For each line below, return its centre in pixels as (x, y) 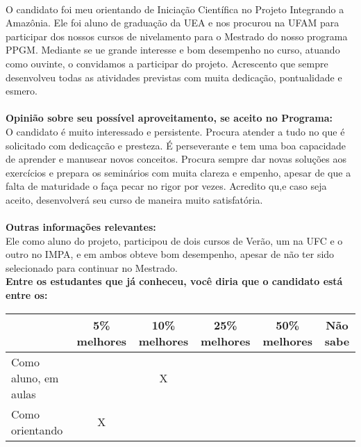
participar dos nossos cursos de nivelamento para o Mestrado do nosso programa (177, 36)
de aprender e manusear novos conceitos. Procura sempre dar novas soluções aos (176, 159)
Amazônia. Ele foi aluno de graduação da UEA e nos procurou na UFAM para (173, 23)
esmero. (22, 91)
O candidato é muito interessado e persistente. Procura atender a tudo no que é (175, 131)
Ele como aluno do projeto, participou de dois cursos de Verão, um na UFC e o (174, 240)
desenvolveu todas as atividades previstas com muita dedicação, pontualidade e (174, 77)
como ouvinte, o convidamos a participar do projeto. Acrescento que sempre (167, 63)
